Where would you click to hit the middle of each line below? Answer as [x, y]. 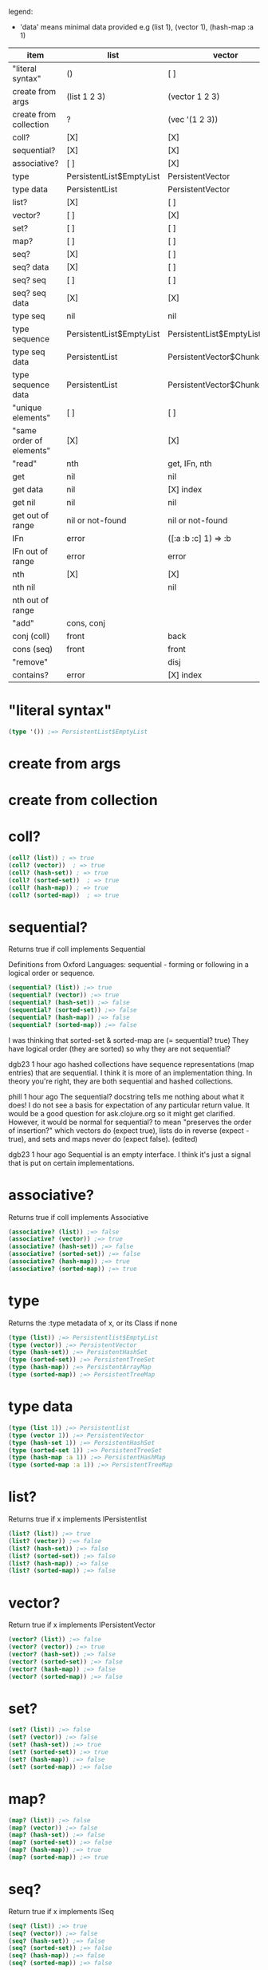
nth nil [24, 587]
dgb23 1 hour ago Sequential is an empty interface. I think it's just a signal [130, 1154]
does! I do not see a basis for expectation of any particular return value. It [129, 1105]
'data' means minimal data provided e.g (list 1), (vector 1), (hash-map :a [136, 27]
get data [28, 490]
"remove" [30, 662]
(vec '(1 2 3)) [193, 119]
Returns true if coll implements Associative [79, 1217]
